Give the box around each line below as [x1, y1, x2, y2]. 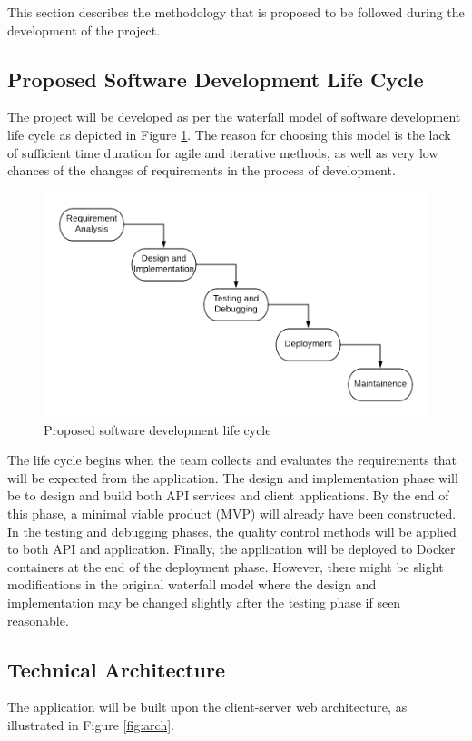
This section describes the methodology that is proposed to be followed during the [7, 3, 465, 21]
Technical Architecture [7, 655, 226, 683]
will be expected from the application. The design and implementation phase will [7, 468, 458, 487]
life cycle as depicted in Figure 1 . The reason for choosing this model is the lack [7, 124, 451, 143]
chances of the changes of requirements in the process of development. [7, 161, 396, 180]
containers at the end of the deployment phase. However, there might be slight [7, 557, 444, 576]
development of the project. [7, 20, 161, 39]
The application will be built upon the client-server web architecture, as [7, 697, 408, 716]
